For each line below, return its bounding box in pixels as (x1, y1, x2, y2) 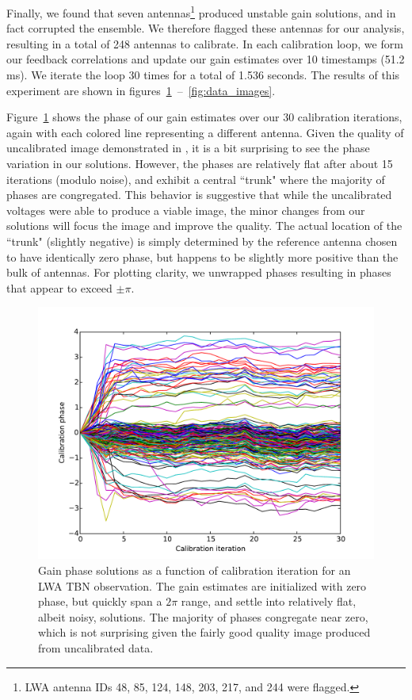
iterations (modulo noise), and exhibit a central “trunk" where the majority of (6, 170, 385, 187)
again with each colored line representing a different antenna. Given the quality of (6, 124, 404, 140)
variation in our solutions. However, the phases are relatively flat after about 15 (6, 155, 393, 171)
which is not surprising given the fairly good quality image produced (38, 624, 371, 641)
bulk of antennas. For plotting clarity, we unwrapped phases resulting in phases (6, 264, 391, 281)
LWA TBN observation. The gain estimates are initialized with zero (38, 577, 367, 594)
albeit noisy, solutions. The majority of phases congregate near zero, (38, 608, 368, 625)
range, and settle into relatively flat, (181, 593, 357, 610)
